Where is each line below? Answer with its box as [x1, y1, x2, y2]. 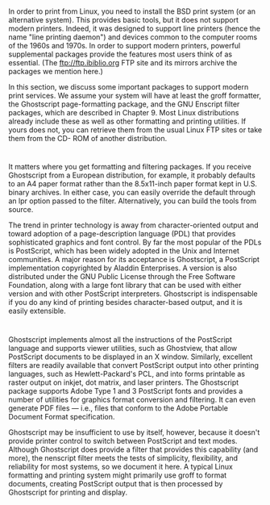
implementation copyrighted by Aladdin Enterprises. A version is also [8, 263, 238, 273]
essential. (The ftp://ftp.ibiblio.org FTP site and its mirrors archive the [8, 58, 238, 68]
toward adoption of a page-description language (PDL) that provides [8, 229, 236, 239]
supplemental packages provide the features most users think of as [8, 49, 232, 59]
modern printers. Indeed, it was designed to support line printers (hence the [8, 23, 260, 34]
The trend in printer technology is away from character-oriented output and [8, 220, 260, 230]
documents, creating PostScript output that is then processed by [8, 478, 223, 488]
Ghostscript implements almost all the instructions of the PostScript [8, 334, 232, 344]
